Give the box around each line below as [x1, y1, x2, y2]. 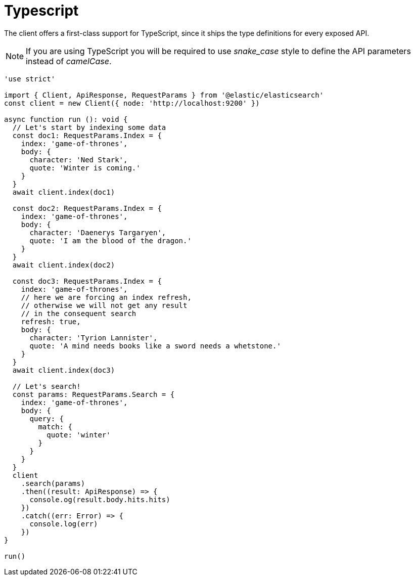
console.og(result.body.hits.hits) [29, 495, 170, 504]
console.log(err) [29, 519, 98, 528]
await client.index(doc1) [12, 188, 115, 196]
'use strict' [4, 74, 56, 83]
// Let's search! [12, 382, 81, 390]
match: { [38, 422, 72, 431]
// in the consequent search [21, 309, 136, 318]
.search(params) [21, 479, 85, 487]
